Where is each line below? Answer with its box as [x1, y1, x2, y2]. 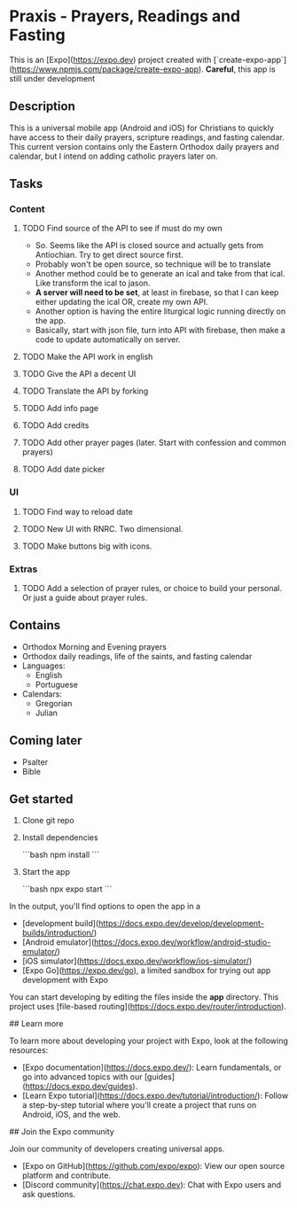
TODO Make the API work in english [21, 352, 153, 362]
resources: [9, 1045, 49, 1056]
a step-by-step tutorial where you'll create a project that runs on [21, 1100, 257, 1111]
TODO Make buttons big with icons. [21, 541, 152, 551]
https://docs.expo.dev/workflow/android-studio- [94, 937, 271, 947]
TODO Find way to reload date [21, 506, 133, 517]
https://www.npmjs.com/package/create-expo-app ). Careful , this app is [12, 64, 277, 74]
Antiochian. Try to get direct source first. [35, 250, 184, 261]
